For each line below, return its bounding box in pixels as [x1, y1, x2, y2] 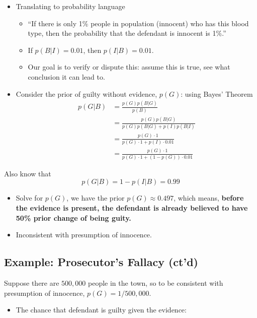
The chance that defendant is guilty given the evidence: [16, 304, 187, 315]
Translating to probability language [16, 1, 125, 11]
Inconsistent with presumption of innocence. [16, 229, 152, 240]
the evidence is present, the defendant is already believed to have [16, 202, 248, 213]
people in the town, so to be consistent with [88, 277, 223, 288]
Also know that [4, 168, 51, 178]
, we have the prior [66, 193, 125, 203]
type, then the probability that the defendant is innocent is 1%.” [28, 28, 226, 38]
